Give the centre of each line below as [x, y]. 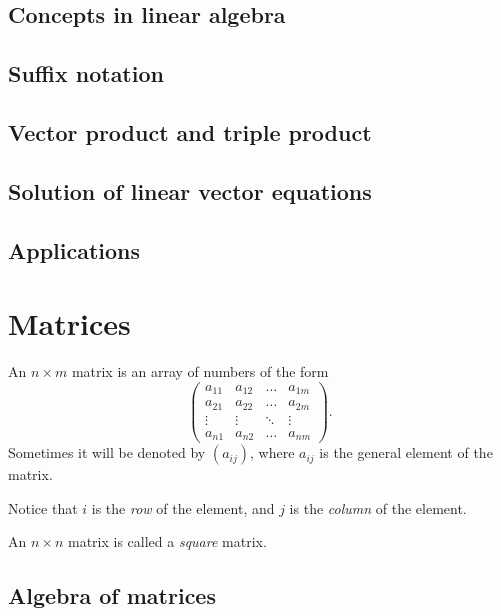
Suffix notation [86, 73]
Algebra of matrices [112, 595]
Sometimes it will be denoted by [107, 452]
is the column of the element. [378, 507]
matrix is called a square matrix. [167, 541]
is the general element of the [406, 452]
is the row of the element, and [183, 507]
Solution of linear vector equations [190, 190]
